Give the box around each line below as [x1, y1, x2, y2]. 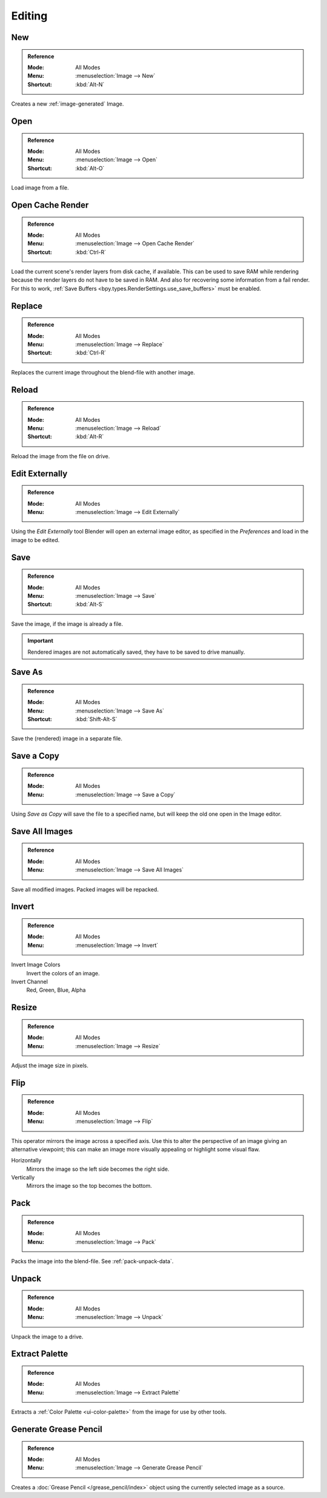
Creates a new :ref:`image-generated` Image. [11, 100, 124, 107]
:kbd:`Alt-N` [75, 81, 105, 88]
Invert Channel [11, 978, 48, 985]
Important [27, 637, 54, 645]
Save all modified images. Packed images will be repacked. [11, 886, 159, 893]
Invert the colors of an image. [26, 969, 100, 977]
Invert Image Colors [11, 961, 61, 968]
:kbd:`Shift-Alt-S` [75, 716, 117, 723]
